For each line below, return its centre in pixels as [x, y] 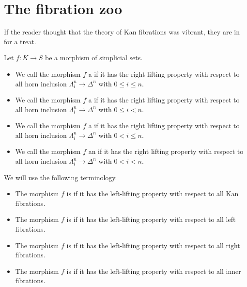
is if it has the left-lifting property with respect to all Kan [153, 194]
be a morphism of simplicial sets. [94, 58]
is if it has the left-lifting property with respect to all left [151, 219]
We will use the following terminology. [61, 177]
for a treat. [20, 41]
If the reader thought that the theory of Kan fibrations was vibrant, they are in [122, 32]
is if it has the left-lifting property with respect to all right [153, 245]
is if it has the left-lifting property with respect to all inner [154, 271]
